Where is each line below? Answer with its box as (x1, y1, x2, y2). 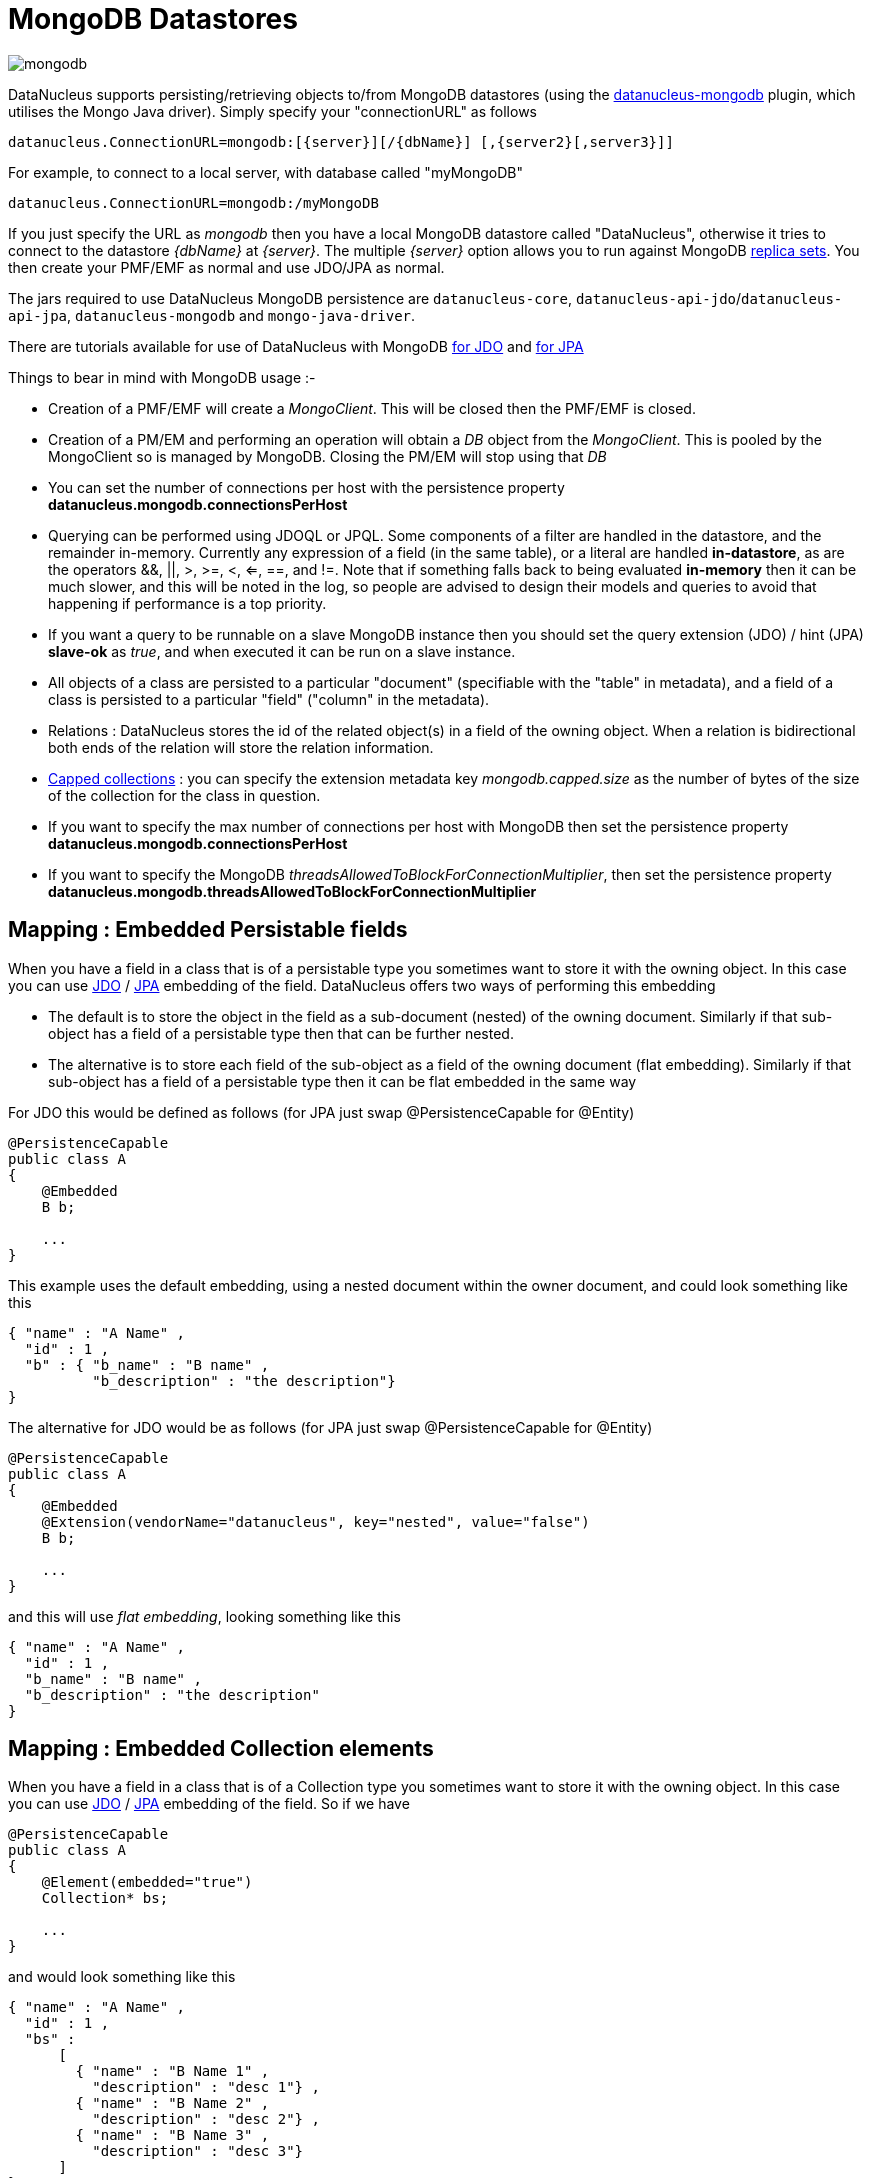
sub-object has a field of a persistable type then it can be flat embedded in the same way (48, 1072, 637, 1090)
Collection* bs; (41, 1890, 169, 1907)
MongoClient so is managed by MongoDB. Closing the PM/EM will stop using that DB (48, 447, 607, 465)
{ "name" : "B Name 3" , (75, 2127, 270, 2144)
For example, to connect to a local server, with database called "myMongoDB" (8, 163, 523, 181)
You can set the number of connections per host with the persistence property (48, 478, 565, 496)
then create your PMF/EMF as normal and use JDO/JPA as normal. (8, 258, 445, 276)
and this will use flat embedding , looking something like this (8, 1607, 401, 1625)
